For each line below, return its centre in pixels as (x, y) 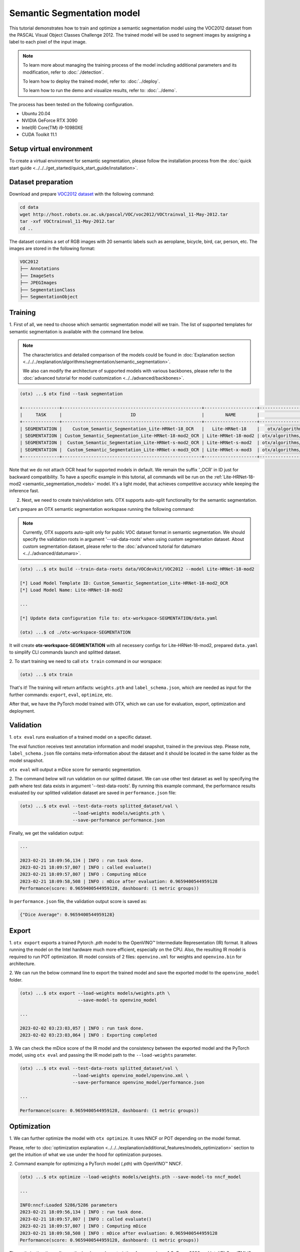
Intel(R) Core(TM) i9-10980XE (52, 127)
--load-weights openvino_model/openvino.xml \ (131, 1075)
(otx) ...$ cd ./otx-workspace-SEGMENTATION (75, 632)
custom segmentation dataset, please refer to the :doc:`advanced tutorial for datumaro (112, 546)
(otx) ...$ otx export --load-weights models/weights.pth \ (95, 993)
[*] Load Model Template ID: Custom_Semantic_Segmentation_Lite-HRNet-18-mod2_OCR (124, 583)
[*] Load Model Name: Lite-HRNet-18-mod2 (71, 590)
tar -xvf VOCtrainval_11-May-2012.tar (67, 221)
